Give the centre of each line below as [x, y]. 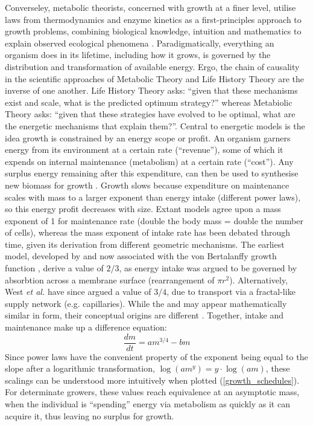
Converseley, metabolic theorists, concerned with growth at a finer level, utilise [150, 7]
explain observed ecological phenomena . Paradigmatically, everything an [140, 43]
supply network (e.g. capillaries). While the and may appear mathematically [146, 303]
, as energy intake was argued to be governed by [208, 268]
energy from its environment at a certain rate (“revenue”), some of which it [144, 150]
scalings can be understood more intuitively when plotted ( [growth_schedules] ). [152, 380]
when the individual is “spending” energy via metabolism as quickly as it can [147, 404]
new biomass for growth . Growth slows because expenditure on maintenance [147, 185]
